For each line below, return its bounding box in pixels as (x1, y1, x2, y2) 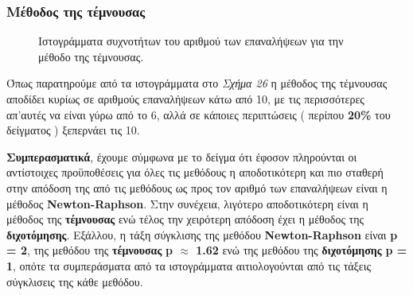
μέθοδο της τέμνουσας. (38, 48, 144, 64)
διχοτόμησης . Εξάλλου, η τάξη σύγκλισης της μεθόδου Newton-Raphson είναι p (6, 226, 398, 243)
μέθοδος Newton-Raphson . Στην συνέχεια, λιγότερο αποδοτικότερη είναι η (6, 195, 368, 212)
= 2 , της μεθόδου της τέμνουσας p (6, 242, 173, 258)
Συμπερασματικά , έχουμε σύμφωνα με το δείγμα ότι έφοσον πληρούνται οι (6, 148, 357, 165)
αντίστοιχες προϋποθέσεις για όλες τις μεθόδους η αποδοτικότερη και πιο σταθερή (6, 164, 384, 180)
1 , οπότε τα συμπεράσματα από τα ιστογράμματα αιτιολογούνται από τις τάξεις (6, 257, 372, 274)
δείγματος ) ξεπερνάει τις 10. (6, 122, 140, 138)
